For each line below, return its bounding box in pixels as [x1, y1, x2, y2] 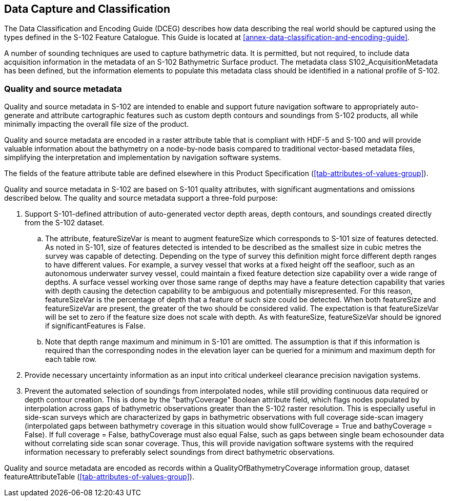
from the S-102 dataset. [25, 218, 105, 227]
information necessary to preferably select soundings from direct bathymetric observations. [25, 448, 335, 457]
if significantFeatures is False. [45, 321, 146, 331]
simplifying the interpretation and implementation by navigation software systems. [4, 153, 281, 162]
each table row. [45, 355, 97, 364]
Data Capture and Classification [4, 3, 170, 15]
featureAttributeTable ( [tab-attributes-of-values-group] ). [4, 472, 194, 481]
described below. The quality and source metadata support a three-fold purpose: [4, 194, 278, 203]
